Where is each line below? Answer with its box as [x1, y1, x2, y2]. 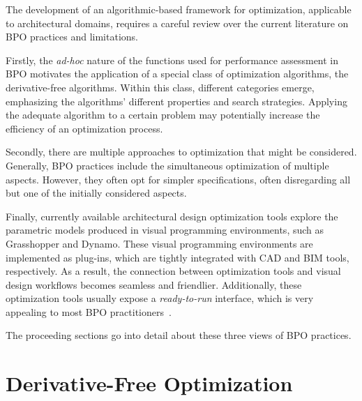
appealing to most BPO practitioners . [6, 304, 172, 319]
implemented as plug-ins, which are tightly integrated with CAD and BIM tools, [6, 250, 349, 264]
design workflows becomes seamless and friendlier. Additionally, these [6, 277, 302, 292]
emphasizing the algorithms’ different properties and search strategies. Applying [6, 93, 347, 108]
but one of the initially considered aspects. [6, 186, 187, 200]
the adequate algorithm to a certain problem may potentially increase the [6, 107, 320, 122]
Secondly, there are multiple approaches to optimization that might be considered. [6, 144, 357, 159]
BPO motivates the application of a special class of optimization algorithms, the [6, 66, 349, 81]
